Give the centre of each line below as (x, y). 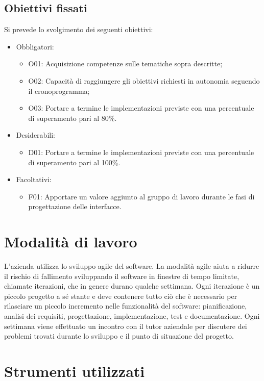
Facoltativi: (34, 179)
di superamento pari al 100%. (74, 162)
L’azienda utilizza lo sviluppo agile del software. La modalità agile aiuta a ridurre (132, 266)
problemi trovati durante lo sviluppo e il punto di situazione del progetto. (119, 336)
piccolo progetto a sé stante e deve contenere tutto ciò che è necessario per (121, 296)
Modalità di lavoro (71, 242)
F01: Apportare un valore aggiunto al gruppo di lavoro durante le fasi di (141, 196)
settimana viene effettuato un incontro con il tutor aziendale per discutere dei (126, 326)
